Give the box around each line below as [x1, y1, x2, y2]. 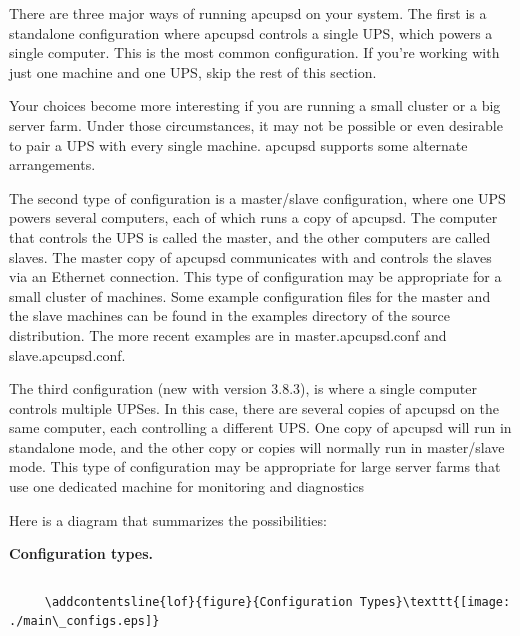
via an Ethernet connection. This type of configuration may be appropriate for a [9, 266, 502, 287]
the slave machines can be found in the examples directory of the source [9, 305, 450, 326]
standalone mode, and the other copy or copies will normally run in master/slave [9, 436, 505, 457]
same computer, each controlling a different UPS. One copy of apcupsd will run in [9, 417, 512, 438]
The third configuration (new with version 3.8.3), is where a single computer [9, 378, 477, 399]
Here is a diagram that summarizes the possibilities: [9, 509, 327, 530]
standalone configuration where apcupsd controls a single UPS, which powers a [9, 22, 493, 43]
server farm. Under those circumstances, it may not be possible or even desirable [9, 114, 503, 135]
